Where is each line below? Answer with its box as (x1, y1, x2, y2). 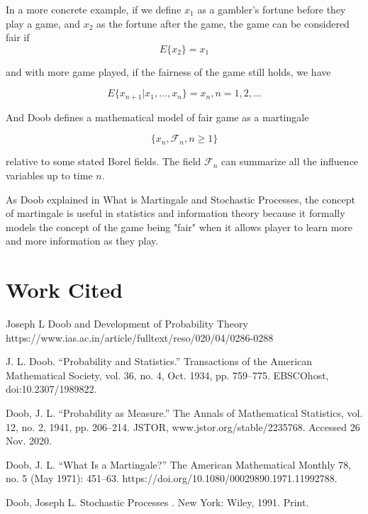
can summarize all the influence (221, 154, 359, 169)
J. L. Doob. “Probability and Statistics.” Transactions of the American (6, 354, 313, 369)
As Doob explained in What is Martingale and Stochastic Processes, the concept (6, 191, 355, 206)
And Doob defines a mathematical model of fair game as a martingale (6, 109, 309, 124)
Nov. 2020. (6, 433, 52, 448)
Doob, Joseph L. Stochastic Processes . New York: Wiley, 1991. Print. (6, 495, 309, 510)
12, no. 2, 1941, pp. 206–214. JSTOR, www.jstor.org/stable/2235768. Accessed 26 (6, 419, 360, 434)
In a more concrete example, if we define (6, 2, 182, 16)
